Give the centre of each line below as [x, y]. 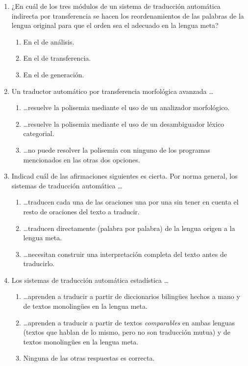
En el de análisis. [49, 41]
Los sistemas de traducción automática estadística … [90, 280]
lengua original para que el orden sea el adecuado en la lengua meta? [115, 25]
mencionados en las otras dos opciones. [82, 159]
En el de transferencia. [57, 58]
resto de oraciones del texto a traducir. [81, 211]
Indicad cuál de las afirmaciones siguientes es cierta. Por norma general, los [124, 176]
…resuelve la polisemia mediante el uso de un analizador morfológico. [126, 107]
